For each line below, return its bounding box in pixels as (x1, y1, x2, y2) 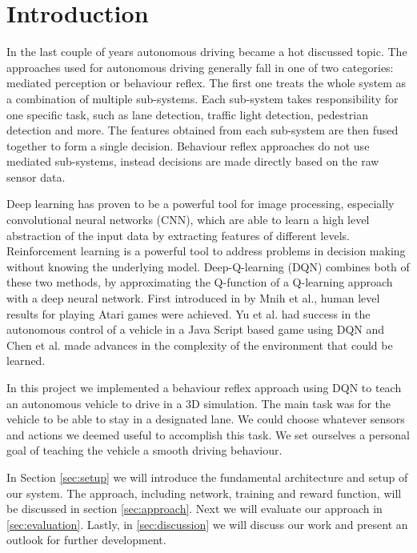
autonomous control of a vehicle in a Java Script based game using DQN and (6, 321, 385, 338)
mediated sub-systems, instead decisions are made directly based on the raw (6, 153, 379, 170)
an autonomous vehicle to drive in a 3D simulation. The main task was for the (6, 395, 391, 411)
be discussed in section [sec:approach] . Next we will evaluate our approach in (6, 500, 383, 517)
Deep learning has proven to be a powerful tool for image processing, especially (6, 195, 395, 212)
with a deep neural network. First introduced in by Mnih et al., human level (6, 290, 380, 307)
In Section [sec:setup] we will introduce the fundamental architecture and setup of (6, 468, 408, 485)
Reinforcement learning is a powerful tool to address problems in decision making (6, 242, 406, 259)
